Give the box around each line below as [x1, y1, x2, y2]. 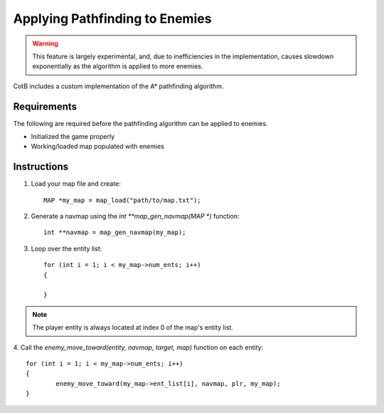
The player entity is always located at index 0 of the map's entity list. [32, 323, 234, 332]
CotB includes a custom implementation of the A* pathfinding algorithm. [13, 82, 224, 90]
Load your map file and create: [31, 179, 121, 188]
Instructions [13, 161, 69, 173]
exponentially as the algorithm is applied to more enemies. [32, 62, 203, 70]
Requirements [13, 100, 78, 113]
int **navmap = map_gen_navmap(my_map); [43, 229, 186, 236]
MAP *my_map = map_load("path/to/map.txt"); [43, 196, 202, 204]
